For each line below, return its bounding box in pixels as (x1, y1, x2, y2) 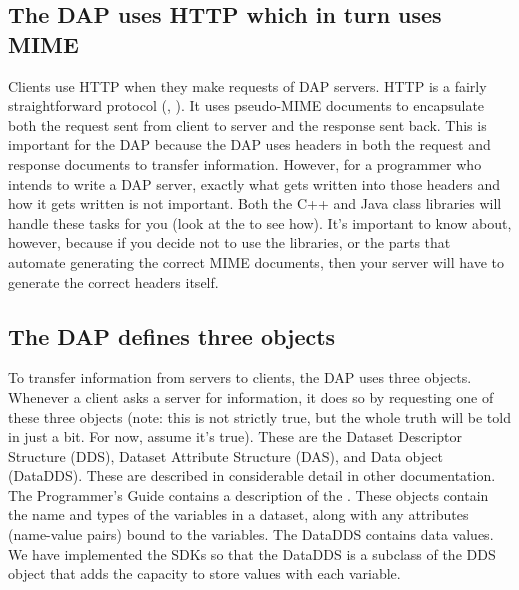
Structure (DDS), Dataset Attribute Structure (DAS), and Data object (8, 445, 443, 466)
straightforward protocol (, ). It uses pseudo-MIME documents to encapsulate (8, 95, 485, 116)
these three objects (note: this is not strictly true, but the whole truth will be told (8, 406, 511, 427)
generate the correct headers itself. (8, 271, 219, 292)
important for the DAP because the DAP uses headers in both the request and (8, 134, 491, 155)
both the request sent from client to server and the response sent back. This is (8, 114, 487, 135)
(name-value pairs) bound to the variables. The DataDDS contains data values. (8, 524, 494, 545)
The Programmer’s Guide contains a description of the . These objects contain (8, 484, 489, 505)
